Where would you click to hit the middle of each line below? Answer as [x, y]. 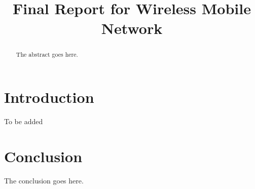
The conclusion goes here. [44, 180]
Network [132, 28]
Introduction [49, 97]
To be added [24, 121]
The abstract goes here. [47, 54]
